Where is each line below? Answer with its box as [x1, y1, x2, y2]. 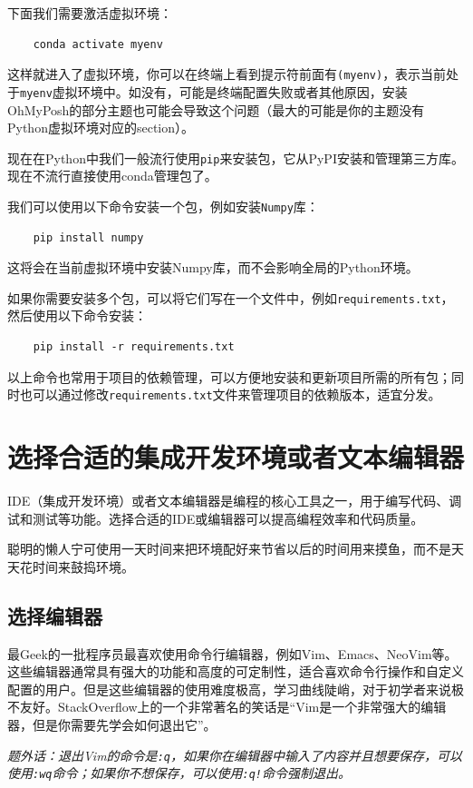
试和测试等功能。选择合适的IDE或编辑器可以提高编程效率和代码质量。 [7, 508, 424, 527]
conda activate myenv [33, 37, 163, 51]
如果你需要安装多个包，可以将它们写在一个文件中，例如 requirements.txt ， [7, 288, 454, 307]
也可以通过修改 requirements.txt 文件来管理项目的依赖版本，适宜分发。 [19, 385, 441, 404]
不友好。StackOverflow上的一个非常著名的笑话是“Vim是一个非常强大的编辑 [7, 697, 447, 716]
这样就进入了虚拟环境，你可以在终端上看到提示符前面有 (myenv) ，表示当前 [7, 64, 447, 84]
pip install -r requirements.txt [33, 340, 235, 354]
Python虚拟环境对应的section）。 [7, 118, 195, 137]
